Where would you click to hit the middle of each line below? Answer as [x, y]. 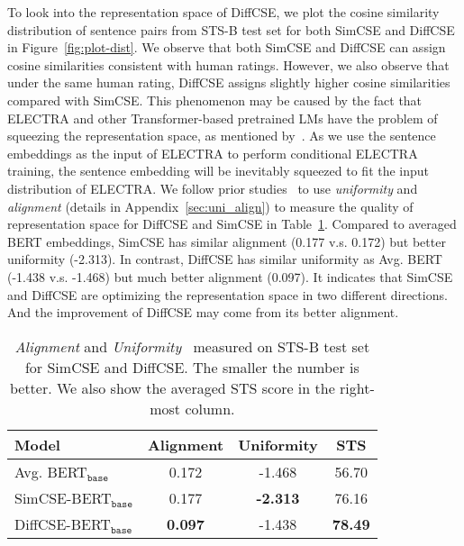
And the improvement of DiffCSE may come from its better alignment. [203, 312]
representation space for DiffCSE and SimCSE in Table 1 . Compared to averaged [232, 224]
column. [210, 408]
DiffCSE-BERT [63, 523]
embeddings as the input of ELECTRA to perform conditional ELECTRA [213, 153]
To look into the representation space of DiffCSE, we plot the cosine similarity [223, 12]
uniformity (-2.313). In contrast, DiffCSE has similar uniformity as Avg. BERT [225, 259]
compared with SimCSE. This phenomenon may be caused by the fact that [215, 100]
